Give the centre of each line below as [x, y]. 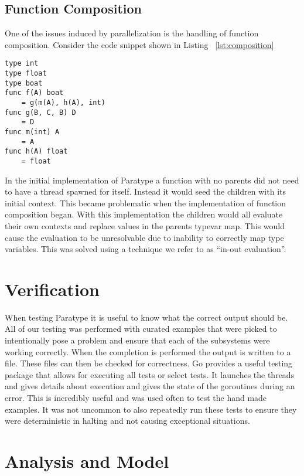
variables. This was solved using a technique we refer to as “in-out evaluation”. [146, 249]
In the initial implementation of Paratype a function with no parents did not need [152, 180]
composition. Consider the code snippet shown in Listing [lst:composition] [139, 44]
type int [22, 64]
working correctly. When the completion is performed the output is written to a [148, 351]
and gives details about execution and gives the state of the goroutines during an [150, 386]
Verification [52, 289]
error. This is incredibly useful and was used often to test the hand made [136, 398]
